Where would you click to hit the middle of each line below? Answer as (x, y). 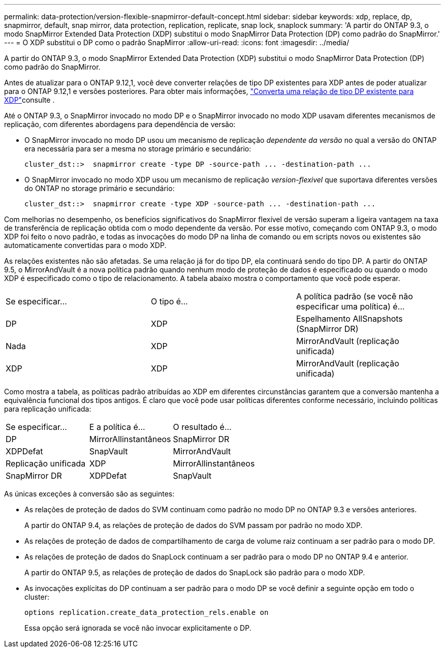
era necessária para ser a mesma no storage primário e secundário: (138, 149)
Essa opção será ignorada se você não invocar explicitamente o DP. (138, 628)
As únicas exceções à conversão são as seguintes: (89, 494)
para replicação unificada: (48, 409)
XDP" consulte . (29, 100)
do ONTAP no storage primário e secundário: (100, 188)
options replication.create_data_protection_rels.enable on (147, 612)
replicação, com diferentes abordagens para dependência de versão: (120, 124)
